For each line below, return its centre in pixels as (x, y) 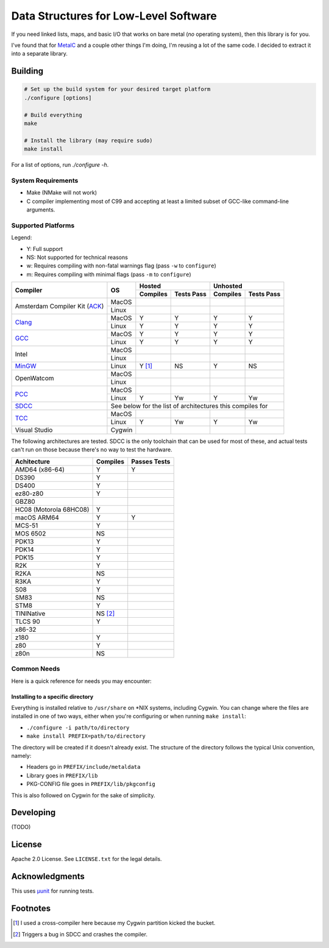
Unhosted (228, 286)
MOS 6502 (30, 533)
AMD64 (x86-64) (40, 469)
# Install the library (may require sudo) (88, 140)
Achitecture (33, 461)
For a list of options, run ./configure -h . (60, 165)
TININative (30, 614)
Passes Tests (151, 461)
